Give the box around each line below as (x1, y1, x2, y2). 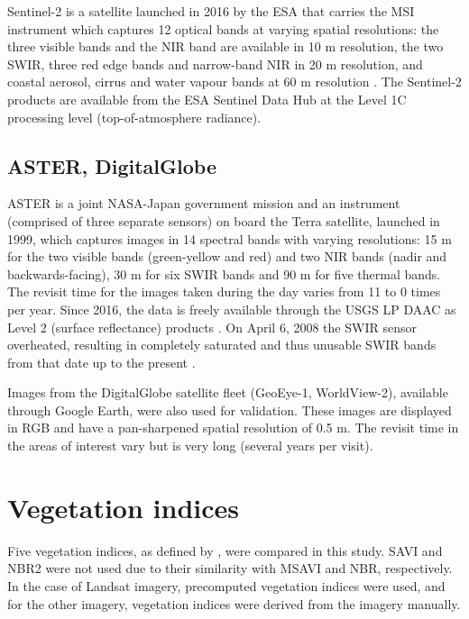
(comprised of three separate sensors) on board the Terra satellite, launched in (7, 211, 440, 230)
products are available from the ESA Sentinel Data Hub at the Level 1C (7, 89, 407, 108)
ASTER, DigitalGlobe (7, 151, 216, 179)
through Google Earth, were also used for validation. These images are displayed (7, 400, 452, 419)
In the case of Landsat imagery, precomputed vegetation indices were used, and (7, 576, 446, 595)
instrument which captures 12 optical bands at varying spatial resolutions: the (7, 19, 439, 38)
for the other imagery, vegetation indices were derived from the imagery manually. (7, 594, 461, 613)
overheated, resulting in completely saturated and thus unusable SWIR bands (7, 335, 437, 354)
